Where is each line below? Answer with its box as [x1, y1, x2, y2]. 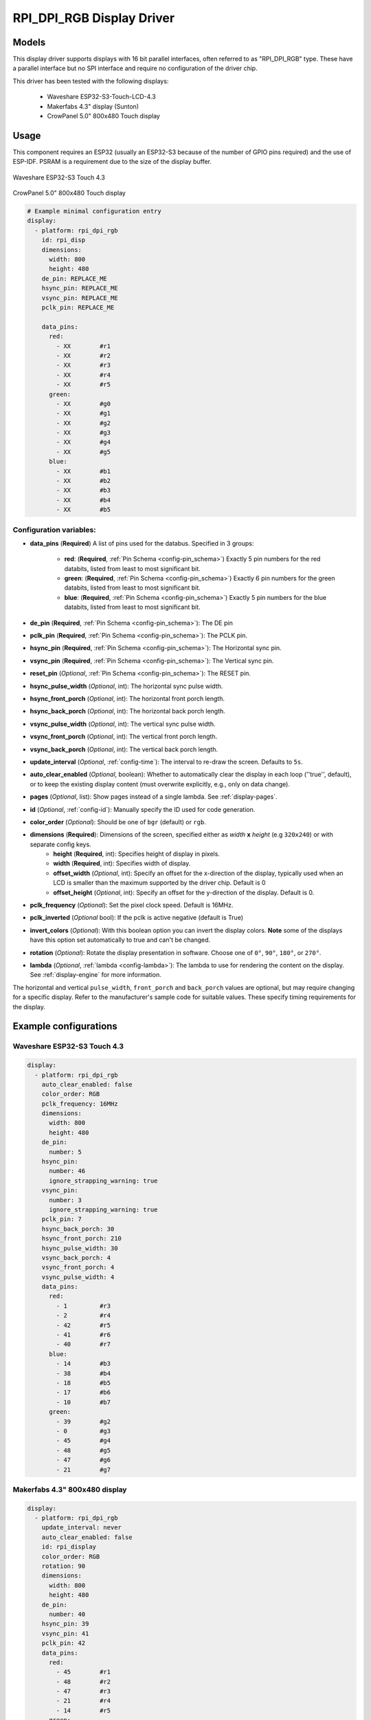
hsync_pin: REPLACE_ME [41, 284, 118, 292]
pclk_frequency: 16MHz [41, 1099, 118, 1108]
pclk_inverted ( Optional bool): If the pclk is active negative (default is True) [30, 914, 244, 922]
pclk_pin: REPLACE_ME [41, 303, 115, 311]
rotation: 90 [41, 1562, 86, 1570]
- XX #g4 [56, 438, 111, 447]
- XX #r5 [56, 380, 111, 389]
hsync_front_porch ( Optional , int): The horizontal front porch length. [30, 695, 225, 702]
